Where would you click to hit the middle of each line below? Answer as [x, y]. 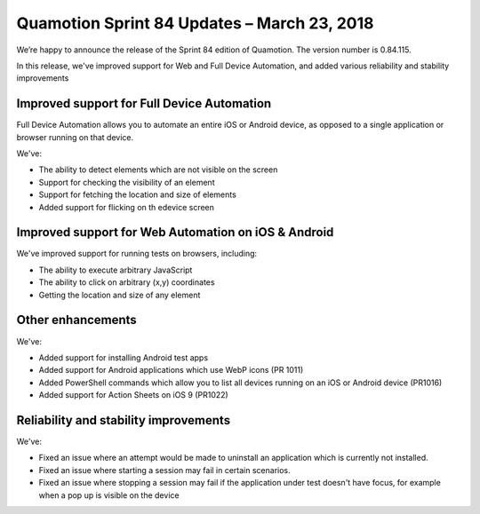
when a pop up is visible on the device [109, 495]
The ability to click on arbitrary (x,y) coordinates [127, 282]
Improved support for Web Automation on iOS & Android [175, 232]
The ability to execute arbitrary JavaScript [116, 270]
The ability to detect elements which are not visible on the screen [158, 170]
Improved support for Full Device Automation [144, 103]
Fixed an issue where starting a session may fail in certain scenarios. [164, 470]
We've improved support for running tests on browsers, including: [137, 254]
